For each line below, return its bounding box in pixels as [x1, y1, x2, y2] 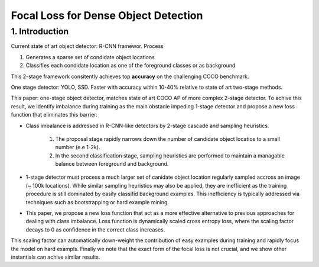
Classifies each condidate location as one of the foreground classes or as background [25, 62, 236, 69]
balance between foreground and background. [55, 160, 169, 168]
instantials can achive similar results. [11, 253, 100, 260]
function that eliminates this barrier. [11, 111, 97, 118]
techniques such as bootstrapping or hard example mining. [25, 198, 170, 205]
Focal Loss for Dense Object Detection [11, 9, 203, 22]
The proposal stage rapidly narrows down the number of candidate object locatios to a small [55, 135, 281, 142]
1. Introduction [11, 26, 69, 37]
